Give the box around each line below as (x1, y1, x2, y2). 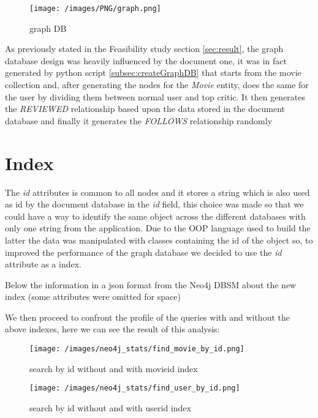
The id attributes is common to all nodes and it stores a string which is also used (5, 185, 310, 198)
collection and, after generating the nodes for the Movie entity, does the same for (5, 78, 309, 91)
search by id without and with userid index (29, 401, 191, 414)
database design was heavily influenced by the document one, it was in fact (5, 54, 287, 67)
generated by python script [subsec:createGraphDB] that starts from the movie (5, 66, 301, 79)
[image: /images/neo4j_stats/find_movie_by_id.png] (29, 345, 244, 354)
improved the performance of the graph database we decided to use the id (5, 245, 282, 258)
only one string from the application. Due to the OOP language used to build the (5, 222, 311, 234)
